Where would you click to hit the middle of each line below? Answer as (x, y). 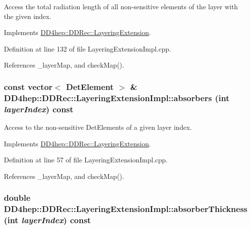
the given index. (28, 16)
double (17, 198)
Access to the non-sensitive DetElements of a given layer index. (98, 127)
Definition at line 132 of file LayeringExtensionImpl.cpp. (88, 48)
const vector (28, 86)
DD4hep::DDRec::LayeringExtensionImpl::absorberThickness (126, 209)
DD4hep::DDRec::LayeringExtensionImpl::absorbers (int (117, 97)
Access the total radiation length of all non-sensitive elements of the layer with (121, 6)
